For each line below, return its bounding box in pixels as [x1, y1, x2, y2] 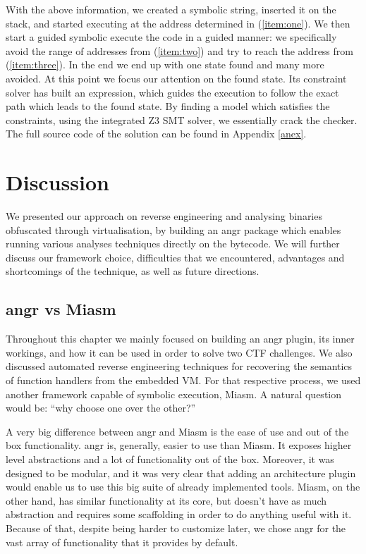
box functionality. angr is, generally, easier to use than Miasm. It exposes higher [6, 438, 352, 453]
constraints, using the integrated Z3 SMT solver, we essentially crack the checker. [6, 112, 358, 127]
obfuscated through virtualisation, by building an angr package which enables [6, 222, 341, 237]
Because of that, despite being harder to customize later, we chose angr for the [6, 520, 346, 535]
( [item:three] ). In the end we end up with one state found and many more [6, 57, 324, 72]
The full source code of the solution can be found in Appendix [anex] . [6, 126, 307, 141]
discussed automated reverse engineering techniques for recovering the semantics [6, 359, 353, 374]
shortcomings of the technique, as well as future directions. [6, 264, 260, 278]
